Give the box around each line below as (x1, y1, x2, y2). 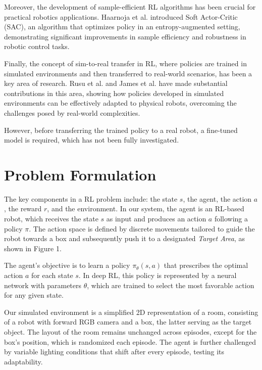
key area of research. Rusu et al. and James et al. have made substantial (4, 78, 228, 88)
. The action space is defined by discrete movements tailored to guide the (29, 223, 255, 234)
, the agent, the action (183, 193, 252, 204)
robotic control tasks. (4, 41, 70, 52)
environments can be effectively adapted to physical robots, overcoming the (4, 98, 237, 108)
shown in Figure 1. (4, 243, 62, 253)
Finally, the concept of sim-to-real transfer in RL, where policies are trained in (4, 58, 247, 68)
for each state (31, 270, 73, 280)
